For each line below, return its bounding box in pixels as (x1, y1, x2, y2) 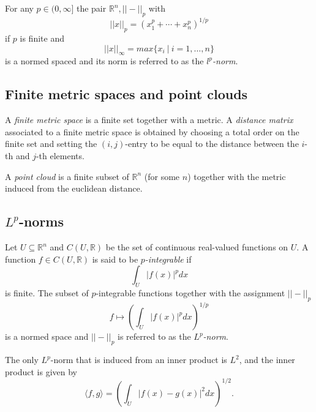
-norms (18, 212, 64, 231)
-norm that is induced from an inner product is (50, 353, 227, 366)
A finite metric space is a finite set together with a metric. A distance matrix (5, 113, 293, 126)
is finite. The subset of (5, 287, 89, 299)
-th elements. (36, 149, 85, 162)
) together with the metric (187, 170, 286, 182)
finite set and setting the (5, 137, 97, 150)
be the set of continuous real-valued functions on (105, 241, 288, 253)
